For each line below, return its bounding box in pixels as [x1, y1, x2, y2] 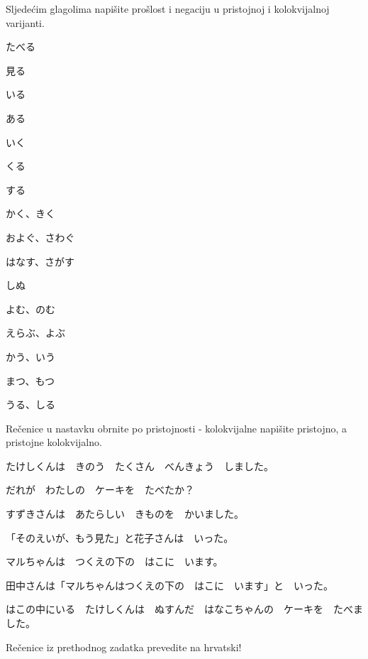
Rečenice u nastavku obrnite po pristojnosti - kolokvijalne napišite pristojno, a [6, 420, 347, 435]
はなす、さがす [6, 254, 74, 268]
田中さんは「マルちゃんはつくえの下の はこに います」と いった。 [6, 577, 333, 592]
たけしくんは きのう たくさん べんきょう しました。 [6, 458, 274, 473]
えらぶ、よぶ [6, 325, 65, 340]
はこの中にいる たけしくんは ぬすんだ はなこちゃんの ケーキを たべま [6, 601, 363, 616]
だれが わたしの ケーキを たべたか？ [6, 482, 194, 497]
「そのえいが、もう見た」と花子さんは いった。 [6, 530, 234, 545]
